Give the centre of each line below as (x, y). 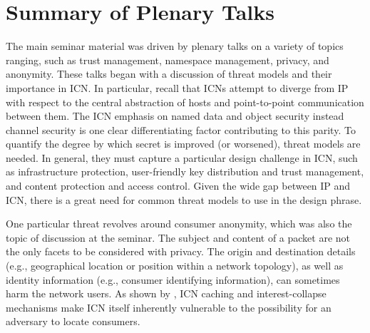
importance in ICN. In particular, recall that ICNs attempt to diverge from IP (177, 87)
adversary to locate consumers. (73, 321)
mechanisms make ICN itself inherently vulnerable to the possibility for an (169, 307)
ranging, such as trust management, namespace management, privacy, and (168, 60)
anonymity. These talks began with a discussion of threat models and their (169, 74)
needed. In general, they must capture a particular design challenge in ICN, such (182, 157)
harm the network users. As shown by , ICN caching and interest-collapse (166, 293)
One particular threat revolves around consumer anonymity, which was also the (179, 224)
